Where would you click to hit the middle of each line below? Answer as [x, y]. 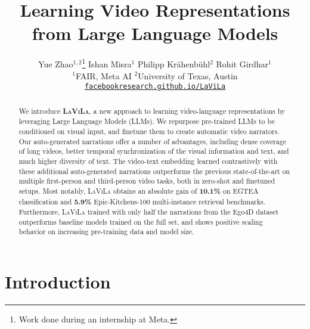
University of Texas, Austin [188, 75]
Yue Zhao [56, 63]
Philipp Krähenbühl [174, 63]
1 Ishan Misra [107, 63]
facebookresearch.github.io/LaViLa [155, 87]
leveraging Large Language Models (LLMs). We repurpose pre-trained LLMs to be [147, 121]
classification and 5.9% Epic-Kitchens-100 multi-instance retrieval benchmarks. [142, 201]
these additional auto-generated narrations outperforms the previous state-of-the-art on [154, 171]
